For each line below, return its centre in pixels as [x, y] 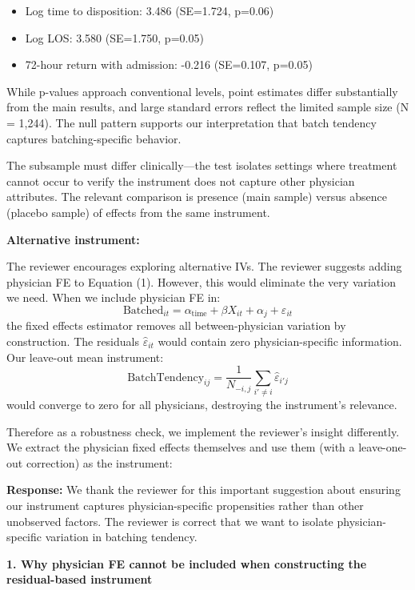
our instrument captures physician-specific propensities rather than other [185, 505]
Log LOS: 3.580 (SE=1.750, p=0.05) [114, 37]
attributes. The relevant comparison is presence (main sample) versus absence [197, 197]
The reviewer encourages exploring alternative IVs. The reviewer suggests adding [204, 266]
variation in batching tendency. [121, 537]
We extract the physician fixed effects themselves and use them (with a [181, 447]
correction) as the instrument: [99, 462]
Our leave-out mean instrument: [85, 357]
